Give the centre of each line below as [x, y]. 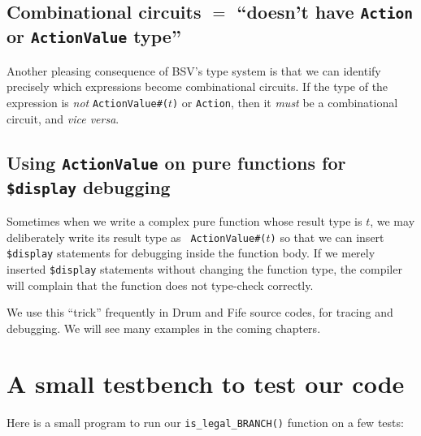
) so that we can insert [327, 237]
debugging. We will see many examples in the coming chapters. [164, 328]
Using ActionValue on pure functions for [176, 162]
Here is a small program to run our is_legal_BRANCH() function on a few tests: [205, 423]
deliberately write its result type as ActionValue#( [137, 237]
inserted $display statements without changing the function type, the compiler [204, 268]
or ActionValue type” [94, 36]
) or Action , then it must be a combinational [285, 102]
